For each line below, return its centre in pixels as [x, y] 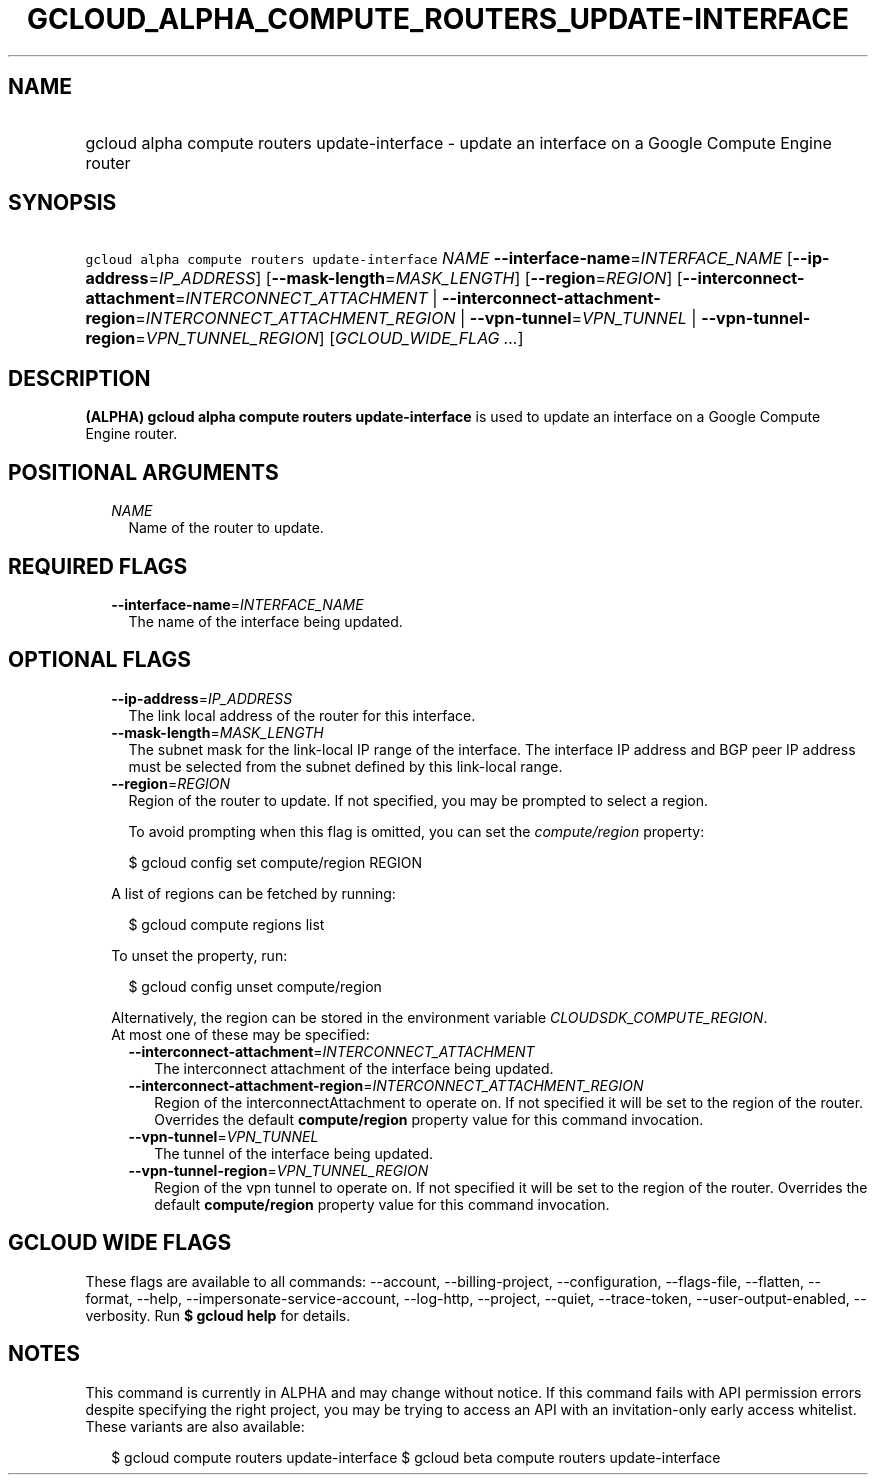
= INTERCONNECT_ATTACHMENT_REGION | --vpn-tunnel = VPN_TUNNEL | [416, 318]
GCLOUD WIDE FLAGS [120, 1243]
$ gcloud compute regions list [226, 924]
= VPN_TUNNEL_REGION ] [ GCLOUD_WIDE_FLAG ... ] [329, 338]
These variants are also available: [195, 1426]
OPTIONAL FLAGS [99, 660]
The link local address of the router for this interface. [302, 715]
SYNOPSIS [62, 203]
